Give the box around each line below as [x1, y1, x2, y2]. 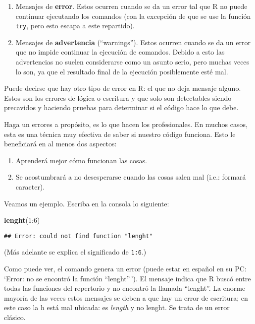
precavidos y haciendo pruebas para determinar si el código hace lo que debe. [4, 102, 239, 113]
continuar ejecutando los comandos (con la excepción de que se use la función [15, 10, 251, 21]
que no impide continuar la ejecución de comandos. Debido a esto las [15, 47, 225, 57]
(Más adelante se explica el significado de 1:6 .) [4, 247, 147, 257]
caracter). [15, 181, 45, 192]
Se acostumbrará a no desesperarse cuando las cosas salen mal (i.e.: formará [15, 172, 246, 182]
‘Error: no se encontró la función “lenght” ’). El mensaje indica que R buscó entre [4, 273, 251, 283]
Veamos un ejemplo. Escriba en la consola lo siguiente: [4, 198, 169, 208]
